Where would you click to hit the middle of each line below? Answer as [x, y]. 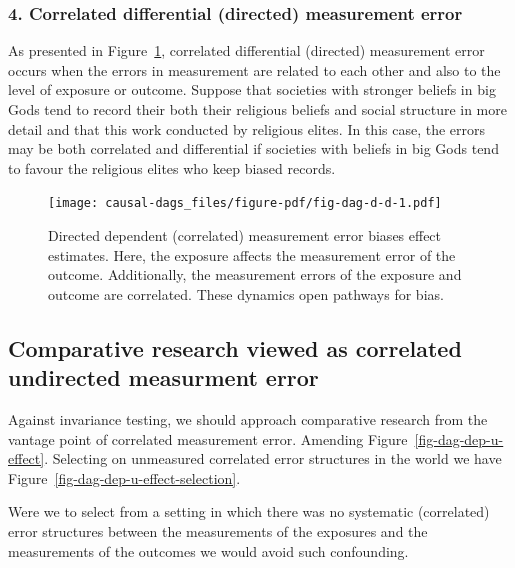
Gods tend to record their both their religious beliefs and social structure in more [257, 109]
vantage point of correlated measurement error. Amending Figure [208, 438]
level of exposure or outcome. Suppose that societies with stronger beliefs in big [252, 89]
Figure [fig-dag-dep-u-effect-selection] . [124, 477]
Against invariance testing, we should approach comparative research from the [248, 419]
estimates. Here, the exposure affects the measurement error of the [252, 254]
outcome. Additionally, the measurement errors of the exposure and [255, 274]
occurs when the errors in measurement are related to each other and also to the [254, 69]
